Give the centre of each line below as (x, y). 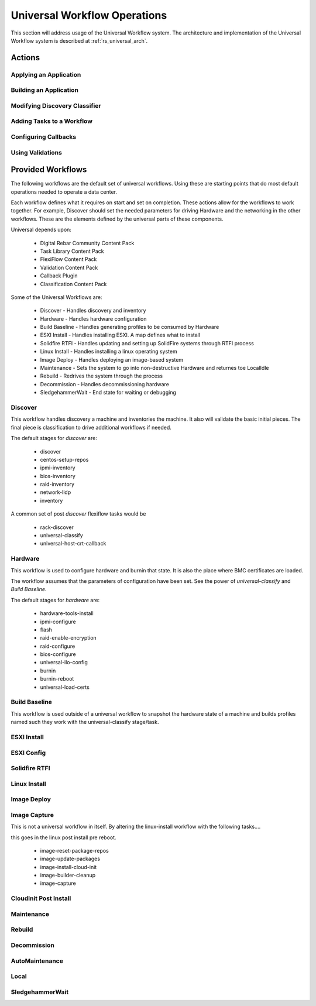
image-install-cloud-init (68, 867)
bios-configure (58, 654)
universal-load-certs (65, 687)
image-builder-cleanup (68, 875)
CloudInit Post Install (41, 898)
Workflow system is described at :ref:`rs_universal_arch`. (79, 40)
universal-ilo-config (64, 662)
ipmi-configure (58, 622)
